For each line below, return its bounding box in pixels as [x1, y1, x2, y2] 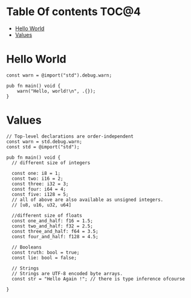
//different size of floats [11, 212, 83, 218]
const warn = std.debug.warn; [6, 138, 83, 145]
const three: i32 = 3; [11, 180, 69, 187]
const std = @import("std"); [6, 144, 80, 150]
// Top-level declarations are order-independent [6, 133, 134, 139]
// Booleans [11, 244, 42, 250]
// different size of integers [11, 159, 91, 166]
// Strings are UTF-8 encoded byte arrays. [11, 270, 123, 276]
